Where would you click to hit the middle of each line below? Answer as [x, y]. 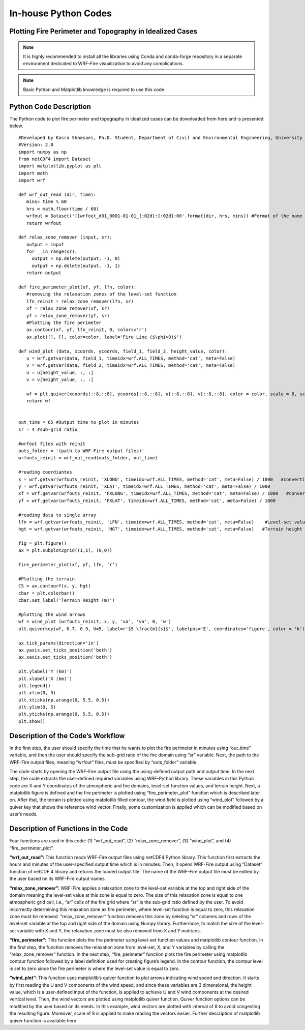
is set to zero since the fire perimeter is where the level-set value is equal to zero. [95, 968]
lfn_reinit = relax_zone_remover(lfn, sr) [80, 301]
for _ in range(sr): [52, 252]
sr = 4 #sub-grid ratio [48, 429]
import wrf [32, 180]
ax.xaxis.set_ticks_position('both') [66, 657]
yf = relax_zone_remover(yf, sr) [68, 316]
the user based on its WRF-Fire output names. [58, 879]
